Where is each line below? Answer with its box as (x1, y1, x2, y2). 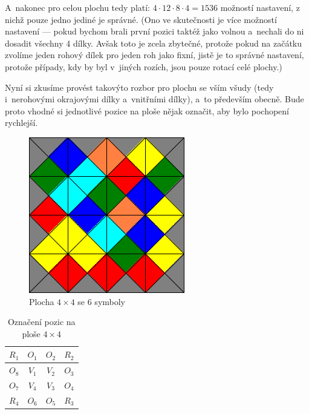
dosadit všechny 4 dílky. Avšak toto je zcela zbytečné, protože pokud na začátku (5, 36, 302, 49)
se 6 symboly (77, 295, 126, 307)
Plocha (29, 295, 54, 307)
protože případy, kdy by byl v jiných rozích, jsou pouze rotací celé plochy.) (5, 60, 282, 73)
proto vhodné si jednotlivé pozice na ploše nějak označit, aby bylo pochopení (5, 104, 290, 117)
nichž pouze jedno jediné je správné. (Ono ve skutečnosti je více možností (5, 13, 277, 25)
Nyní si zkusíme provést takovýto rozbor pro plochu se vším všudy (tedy (5, 80, 274, 93)
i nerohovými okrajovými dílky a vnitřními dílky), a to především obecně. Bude (5, 93, 304, 105)
